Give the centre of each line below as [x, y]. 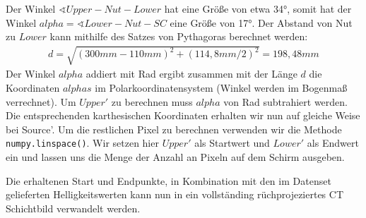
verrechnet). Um [41, 101]
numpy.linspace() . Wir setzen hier [82, 143]
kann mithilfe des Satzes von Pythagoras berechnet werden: [179, 36]
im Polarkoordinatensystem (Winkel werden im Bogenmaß [221, 87]
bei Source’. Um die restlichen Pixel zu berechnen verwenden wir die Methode [174, 129]
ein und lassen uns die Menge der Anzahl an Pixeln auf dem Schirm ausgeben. [175, 156]
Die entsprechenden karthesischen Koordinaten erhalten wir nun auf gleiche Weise [183, 115]
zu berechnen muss [152, 101]
